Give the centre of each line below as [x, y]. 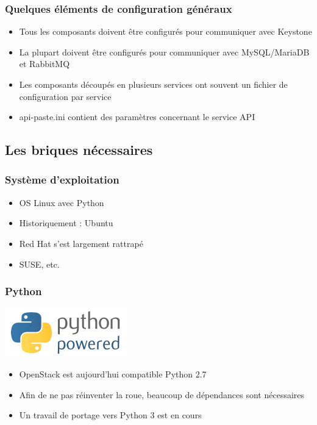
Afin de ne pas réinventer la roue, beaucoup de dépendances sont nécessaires [162, 394]
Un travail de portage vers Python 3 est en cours [110, 415]
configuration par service [65, 96]
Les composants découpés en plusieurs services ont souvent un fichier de [153, 84]
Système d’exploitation [62, 180]
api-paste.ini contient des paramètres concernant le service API [137, 117]
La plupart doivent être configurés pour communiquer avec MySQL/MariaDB [164, 52]
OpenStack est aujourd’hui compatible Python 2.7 [113, 373]
